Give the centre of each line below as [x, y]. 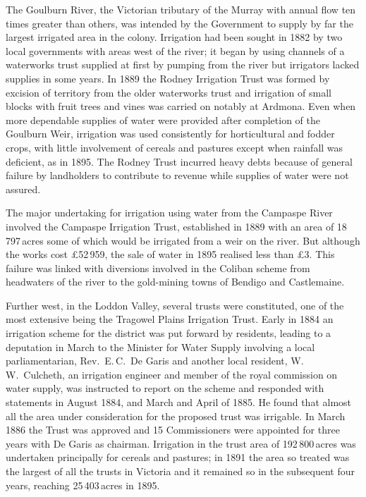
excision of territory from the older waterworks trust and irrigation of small [169, 92]
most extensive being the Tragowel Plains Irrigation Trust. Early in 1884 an [170, 319]
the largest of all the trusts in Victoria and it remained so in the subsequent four [180, 471]
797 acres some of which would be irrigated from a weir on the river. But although [183, 240]
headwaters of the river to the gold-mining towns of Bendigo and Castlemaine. [175, 282]
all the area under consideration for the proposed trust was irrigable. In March [176, 416]
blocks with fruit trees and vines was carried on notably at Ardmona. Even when [181, 106]
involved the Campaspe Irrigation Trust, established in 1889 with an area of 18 [176, 226]
